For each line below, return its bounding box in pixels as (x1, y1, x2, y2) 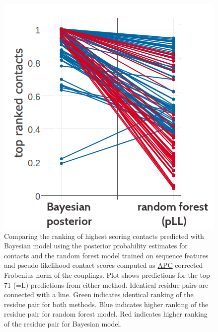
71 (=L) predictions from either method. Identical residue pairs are (4, 279, 209, 290)
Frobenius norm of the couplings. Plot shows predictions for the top (4, 269, 210, 280)
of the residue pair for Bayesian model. (4, 318, 122, 329)
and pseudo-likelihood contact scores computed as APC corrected (4, 260, 203, 270)
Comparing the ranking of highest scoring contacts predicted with (4, 230, 204, 241)
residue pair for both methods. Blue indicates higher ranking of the (4, 299, 209, 309)
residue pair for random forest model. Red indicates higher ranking (4, 309, 208, 319)
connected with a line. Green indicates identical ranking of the (4, 289, 194, 300)
